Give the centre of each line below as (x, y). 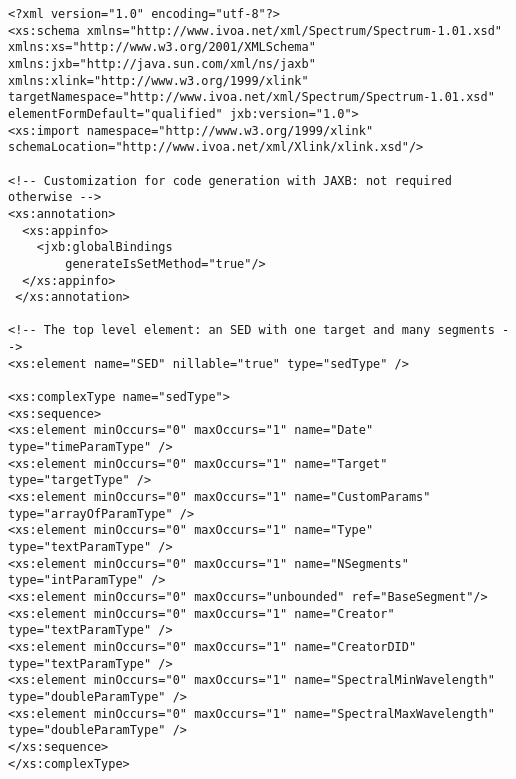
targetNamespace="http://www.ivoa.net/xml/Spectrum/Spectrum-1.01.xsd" (251, 97)
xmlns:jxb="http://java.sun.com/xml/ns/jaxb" (162, 63)
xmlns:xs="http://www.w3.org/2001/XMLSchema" (162, 47)
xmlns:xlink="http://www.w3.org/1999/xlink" (158, 80)
